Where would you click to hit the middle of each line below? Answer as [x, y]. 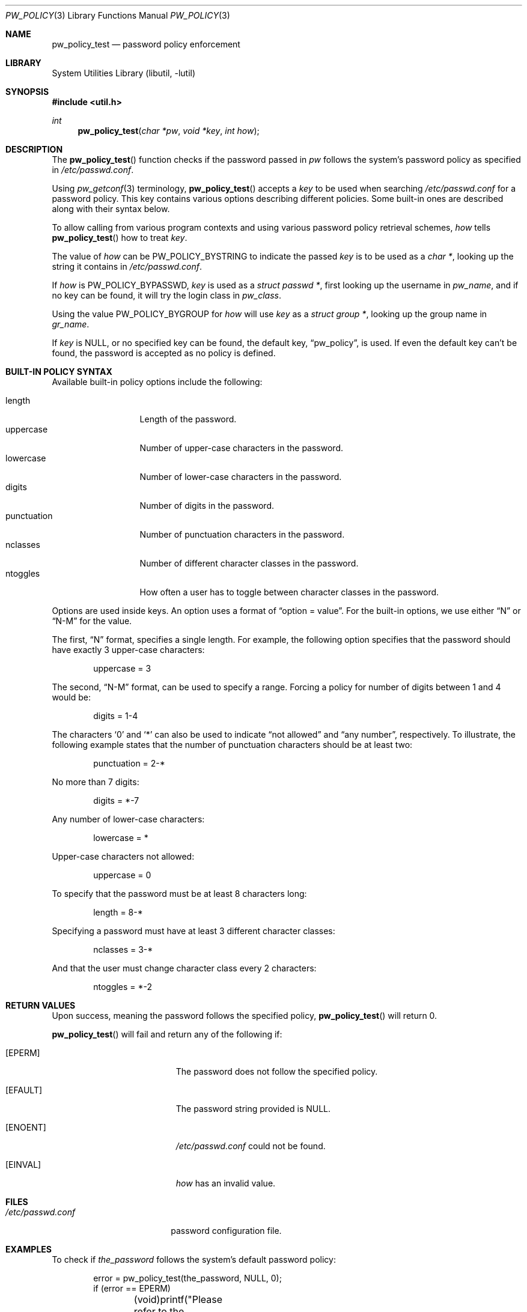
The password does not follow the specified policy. [277, 1071]
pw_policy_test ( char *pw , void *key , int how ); [169, 131]
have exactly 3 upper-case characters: [128, 650]
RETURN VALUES [41, 1005]
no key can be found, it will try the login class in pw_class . [167, 295]
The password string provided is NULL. [253, 1109]
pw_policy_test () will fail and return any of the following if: [167, 1034]
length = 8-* [118, 912]
